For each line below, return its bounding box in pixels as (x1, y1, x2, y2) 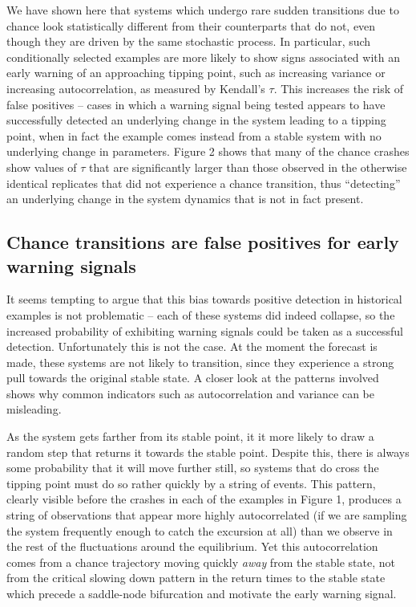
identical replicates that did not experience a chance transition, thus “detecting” (6, 174, 401, 191)
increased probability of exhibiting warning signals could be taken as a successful (6, 322, 403, 339)
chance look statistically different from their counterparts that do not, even (6, 17, 376, 34)
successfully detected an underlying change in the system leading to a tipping (6, 112, 386, 128)
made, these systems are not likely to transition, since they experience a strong (6, 353, 394, 370)
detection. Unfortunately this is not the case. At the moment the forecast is (6, 338, 378, 355)
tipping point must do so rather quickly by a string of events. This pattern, (6, 475, 376, 491)
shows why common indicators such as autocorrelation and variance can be (6, 385, 375, 401)
